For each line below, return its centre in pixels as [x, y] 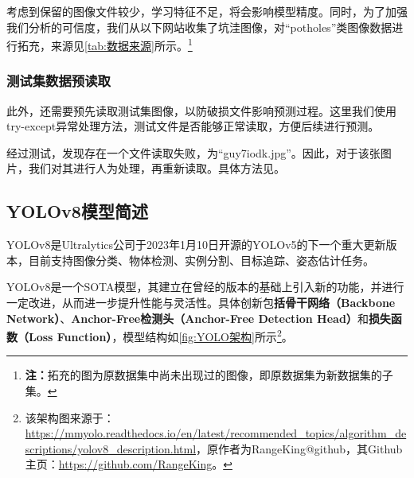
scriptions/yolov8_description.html [111, 448]
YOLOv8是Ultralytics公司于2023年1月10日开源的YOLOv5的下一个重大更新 [196, 245]
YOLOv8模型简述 [77, 211]
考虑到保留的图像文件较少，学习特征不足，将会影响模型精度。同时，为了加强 [207, 11]
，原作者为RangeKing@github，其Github [299, 448]
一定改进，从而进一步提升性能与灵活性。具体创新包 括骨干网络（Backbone [201, 303]
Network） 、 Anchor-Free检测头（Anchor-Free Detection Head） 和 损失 [199, 318]
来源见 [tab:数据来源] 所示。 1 [121, 44]
